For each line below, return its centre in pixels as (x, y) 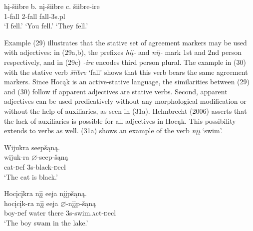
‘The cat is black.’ (31, 176)
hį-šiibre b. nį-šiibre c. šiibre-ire (52, 6)
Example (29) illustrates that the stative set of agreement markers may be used (126, 42)
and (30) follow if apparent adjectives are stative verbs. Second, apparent (116, 91)
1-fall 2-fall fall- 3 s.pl (35, 16)
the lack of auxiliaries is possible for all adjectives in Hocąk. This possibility (120, 120)
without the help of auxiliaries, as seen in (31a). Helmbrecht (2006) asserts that (126, 111)
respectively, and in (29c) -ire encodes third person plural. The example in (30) (125, 62)
